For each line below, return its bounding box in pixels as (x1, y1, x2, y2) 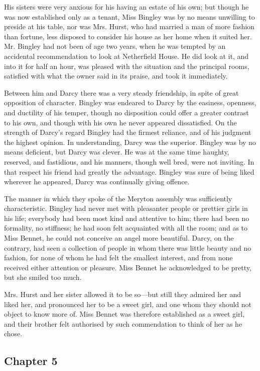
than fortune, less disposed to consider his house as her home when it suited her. (4, 31, 252, 41)
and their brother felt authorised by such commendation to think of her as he (4, 318, 242, 329)
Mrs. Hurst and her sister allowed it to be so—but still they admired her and (4, 289, 241, 300)
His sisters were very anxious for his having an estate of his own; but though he (4, 2, 249, 12)
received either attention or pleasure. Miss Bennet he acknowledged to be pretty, (4, 262, 251, 272)
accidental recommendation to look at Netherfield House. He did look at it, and (4, 50, 249, 61)
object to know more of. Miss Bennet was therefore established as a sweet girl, (4, 309, 245, 319)
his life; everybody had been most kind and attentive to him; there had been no (4, 212, 249, 223)
